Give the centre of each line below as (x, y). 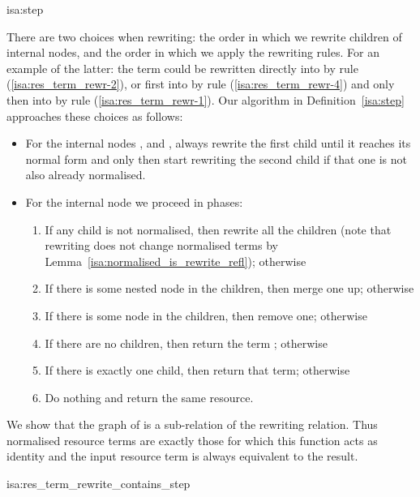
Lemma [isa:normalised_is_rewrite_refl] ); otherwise (176, 261)
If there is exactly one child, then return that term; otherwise (197, 370)
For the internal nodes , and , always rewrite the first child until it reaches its (218, 143)
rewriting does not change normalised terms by (161, 245)
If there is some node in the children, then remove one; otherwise (206, 315)
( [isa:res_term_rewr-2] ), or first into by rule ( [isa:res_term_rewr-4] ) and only (201, 84)
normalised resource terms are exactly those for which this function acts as (192, 440)
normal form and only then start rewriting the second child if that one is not (216, 159)
